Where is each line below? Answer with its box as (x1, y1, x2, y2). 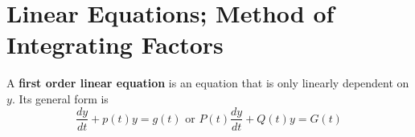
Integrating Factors (6, 28, 224, 61)
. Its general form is (11, 90, 109, 107)
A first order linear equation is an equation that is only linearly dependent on (6, 75, 409, 91)
